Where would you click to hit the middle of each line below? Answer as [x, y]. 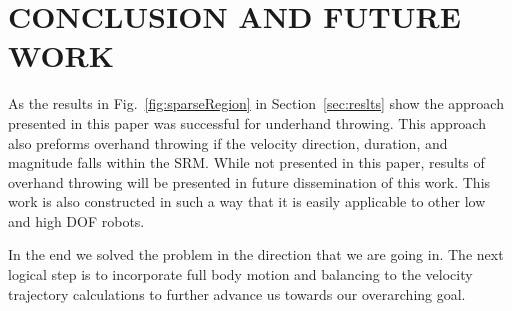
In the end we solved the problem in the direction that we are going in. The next [256, 254]
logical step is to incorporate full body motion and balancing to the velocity [240, 274]
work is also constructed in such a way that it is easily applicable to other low [247, 201]
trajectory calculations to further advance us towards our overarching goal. [237, 293]
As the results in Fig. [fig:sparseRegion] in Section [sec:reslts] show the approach [256, 103]
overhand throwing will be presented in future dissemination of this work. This [249, 181]
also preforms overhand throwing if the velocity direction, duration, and [228, 142]
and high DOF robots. [76, 220]
